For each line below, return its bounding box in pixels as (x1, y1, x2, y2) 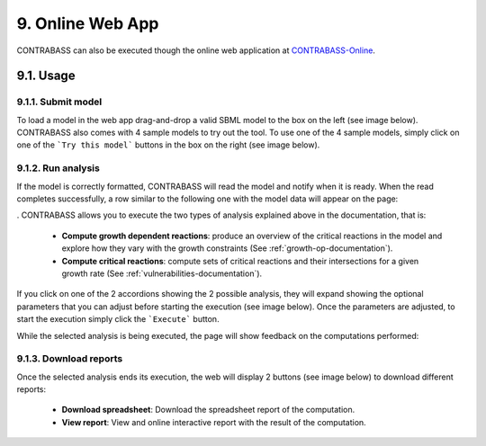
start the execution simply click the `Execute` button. (16, 314, 220, 325)
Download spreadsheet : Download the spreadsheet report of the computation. (61, 405, 355, 415)
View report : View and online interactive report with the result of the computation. (61, 416, 366, 427)
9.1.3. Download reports (16, 352, 123, 365)
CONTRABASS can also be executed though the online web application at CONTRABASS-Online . (16, 45, 375, 56)
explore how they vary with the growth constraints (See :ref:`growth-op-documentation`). (61, 243, 393, 254)
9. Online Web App (16, 13, 159, 33)
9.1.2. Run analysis (16, 162, 101, 174)
